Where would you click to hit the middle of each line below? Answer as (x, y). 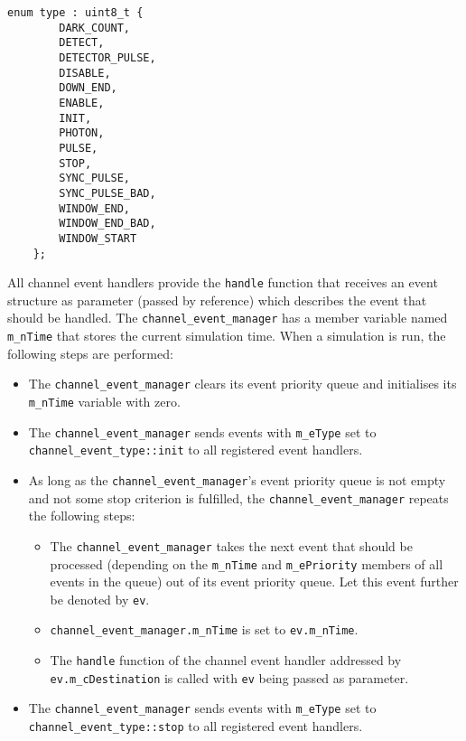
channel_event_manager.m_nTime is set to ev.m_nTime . (204, 629)
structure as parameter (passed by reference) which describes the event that (217, 300)
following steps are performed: (90, 353)
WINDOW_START (98, 238)
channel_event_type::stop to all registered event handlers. (196, 726)
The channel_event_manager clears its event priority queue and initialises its (242, 384)
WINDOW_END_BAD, (107, 224)
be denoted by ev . (100, 599)
